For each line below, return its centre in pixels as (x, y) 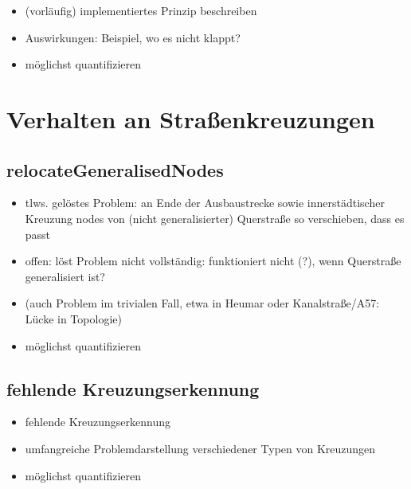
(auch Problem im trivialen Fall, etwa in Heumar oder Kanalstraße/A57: (202, 303)
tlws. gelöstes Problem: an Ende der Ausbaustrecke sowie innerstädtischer (205, 203)
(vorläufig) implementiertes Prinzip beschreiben (141, 10)
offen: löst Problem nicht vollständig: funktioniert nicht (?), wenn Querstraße (213, 261)
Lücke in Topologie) (73, 318)
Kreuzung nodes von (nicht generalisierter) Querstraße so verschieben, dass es (215, 218)
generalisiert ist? (65, 276)
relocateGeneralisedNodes (115, 169)
